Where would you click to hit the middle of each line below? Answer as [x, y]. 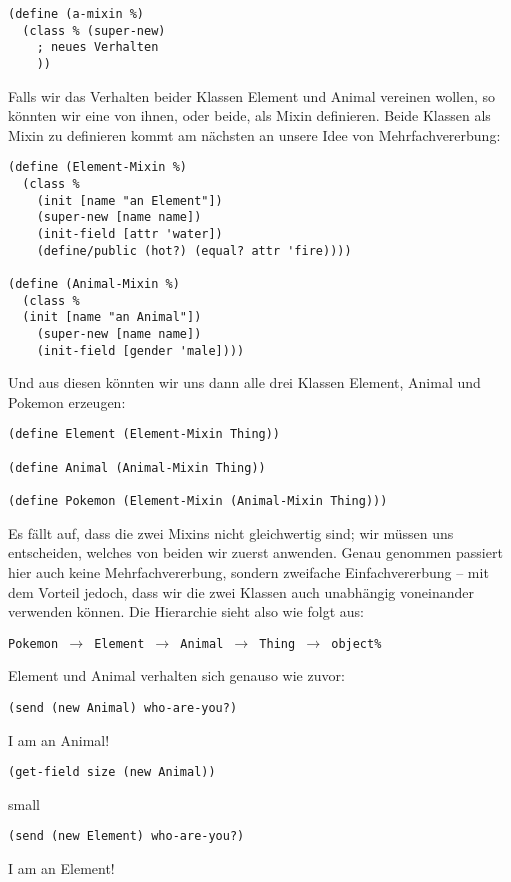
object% [356, 643]
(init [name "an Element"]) [129, 200]
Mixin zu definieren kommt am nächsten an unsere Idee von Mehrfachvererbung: [254, 134]
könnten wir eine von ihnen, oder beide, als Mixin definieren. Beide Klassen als [249, 115]
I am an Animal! [59, 739]
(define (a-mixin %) [76, 14]
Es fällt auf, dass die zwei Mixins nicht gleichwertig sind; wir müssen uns [231, 532]
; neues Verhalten [97, 47]
